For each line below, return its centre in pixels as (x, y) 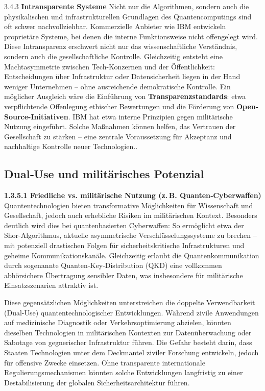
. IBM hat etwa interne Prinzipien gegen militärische (150, 116)
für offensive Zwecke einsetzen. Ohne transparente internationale (105, 362)
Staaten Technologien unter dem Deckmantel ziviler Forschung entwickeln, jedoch (131, 352)
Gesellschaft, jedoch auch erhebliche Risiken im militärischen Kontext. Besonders (131, 215)
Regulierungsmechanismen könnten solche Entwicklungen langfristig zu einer (124, 372)
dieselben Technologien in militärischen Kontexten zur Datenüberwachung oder (128, 332)
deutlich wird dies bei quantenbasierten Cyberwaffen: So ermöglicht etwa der (124, 225)
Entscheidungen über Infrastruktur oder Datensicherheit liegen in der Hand (122, 76)
